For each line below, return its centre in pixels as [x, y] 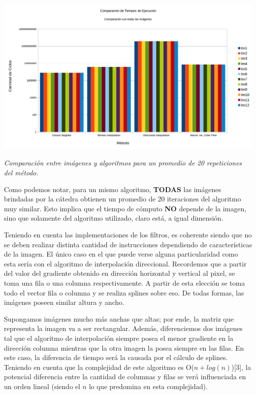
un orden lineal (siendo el [42, 386]
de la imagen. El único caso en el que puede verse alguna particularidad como [121, 254]
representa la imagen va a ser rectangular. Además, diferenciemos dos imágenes [123, 328]
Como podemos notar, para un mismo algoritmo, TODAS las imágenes [112, 189]
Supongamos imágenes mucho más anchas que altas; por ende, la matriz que [119, 318]
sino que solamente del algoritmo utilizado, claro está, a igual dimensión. [114, 218]
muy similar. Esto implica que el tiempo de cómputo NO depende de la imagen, [125, 208]
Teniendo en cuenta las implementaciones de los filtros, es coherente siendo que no [128, 234]
